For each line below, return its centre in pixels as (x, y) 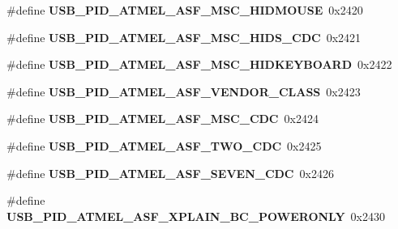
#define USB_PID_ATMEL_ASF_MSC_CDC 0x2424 (163, 119)
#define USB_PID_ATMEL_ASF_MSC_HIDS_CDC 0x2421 (184, 37)
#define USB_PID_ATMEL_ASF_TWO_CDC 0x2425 (164, 145)
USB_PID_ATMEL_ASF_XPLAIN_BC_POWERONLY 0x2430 (196, 216)
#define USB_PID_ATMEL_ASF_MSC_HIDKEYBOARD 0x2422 (199, 64)
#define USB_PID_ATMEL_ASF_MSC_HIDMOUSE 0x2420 (185, 10)
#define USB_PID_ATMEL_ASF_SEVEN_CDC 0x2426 (170, 173)
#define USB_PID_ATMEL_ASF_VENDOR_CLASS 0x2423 (184, 91)
